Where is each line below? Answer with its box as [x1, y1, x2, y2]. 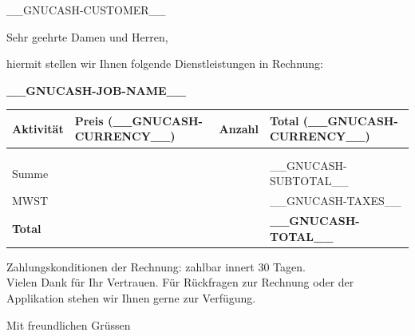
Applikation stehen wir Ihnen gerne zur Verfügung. [6, 289, 256, 306]
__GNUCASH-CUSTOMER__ [6, 2, 166, 18]
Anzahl [219, 120, 259, 136]
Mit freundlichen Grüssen [6, 316, 131, 333]
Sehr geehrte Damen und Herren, [6, 28, 168, 45]
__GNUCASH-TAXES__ [270, 192, 401, 209]
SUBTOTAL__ [270, 172, 349, 189]
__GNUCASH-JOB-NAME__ [6, 81, 186, 98]
